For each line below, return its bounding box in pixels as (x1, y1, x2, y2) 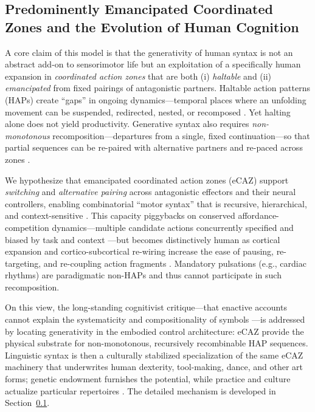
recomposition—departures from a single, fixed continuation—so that (52, 129, 310, 142)
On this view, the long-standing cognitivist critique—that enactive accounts (5, 301, 287, 314)
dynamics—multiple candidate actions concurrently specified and (52, 221, 294, 233)
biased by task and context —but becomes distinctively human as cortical (5, 233, 280, 245)
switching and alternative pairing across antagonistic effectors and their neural (5, 185, 296, 198)
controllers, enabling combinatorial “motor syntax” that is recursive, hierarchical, (5, 197, 307, 210)
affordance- (238, 209, 279, 222)
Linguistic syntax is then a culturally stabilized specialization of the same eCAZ (5, 348, 303, 361)
